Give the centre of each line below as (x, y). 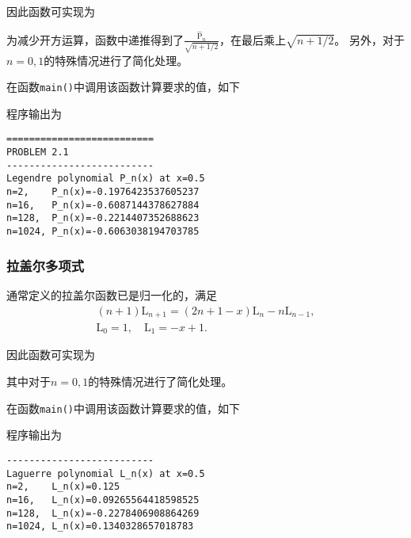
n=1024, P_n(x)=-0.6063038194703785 (103, 232)
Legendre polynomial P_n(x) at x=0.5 (106, 179)
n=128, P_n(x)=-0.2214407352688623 (103, 218)
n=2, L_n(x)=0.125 (63, 487)
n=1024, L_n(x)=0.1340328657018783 (100, 527)
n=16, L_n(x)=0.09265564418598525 (103, 500)
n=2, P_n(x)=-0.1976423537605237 (103, 192)
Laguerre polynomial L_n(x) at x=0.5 (106, 473)
